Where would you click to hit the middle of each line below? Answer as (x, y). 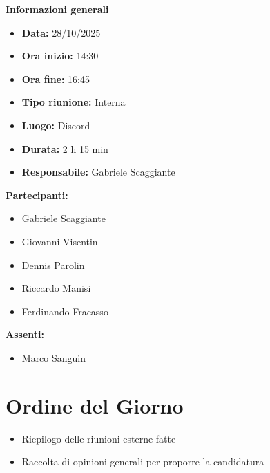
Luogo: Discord (56, 125)
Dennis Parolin (53, 265)
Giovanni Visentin (60, 241)
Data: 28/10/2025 (61, 32)
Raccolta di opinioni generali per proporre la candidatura (143, 462)
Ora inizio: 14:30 (60, 56)
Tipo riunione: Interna (74, 102)
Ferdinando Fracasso (65, 311)
